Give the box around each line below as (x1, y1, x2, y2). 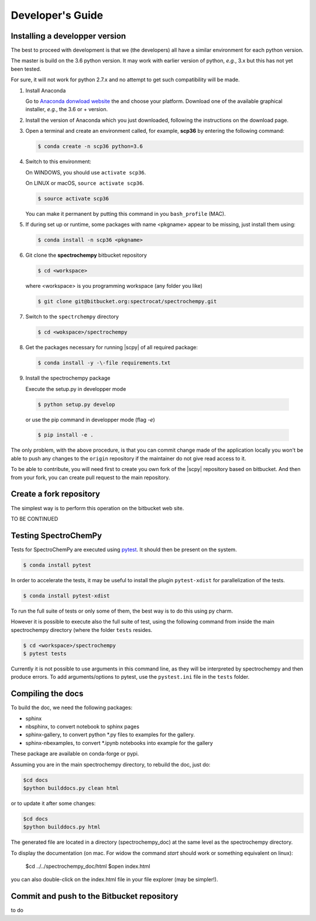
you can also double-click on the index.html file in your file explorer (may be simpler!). (11, 876, 218, 883)
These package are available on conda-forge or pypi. (11, 750, 139, 757)
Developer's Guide (11, 9, 104, 22)
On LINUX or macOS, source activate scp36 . (25, 179, 145, 187)
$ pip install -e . (37, 432, 94, 438)
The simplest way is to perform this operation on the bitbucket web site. (11, 504, 184, 511)
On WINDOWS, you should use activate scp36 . (25, 169, 146, 176)
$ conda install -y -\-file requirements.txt (37, 360, 171, 366)
